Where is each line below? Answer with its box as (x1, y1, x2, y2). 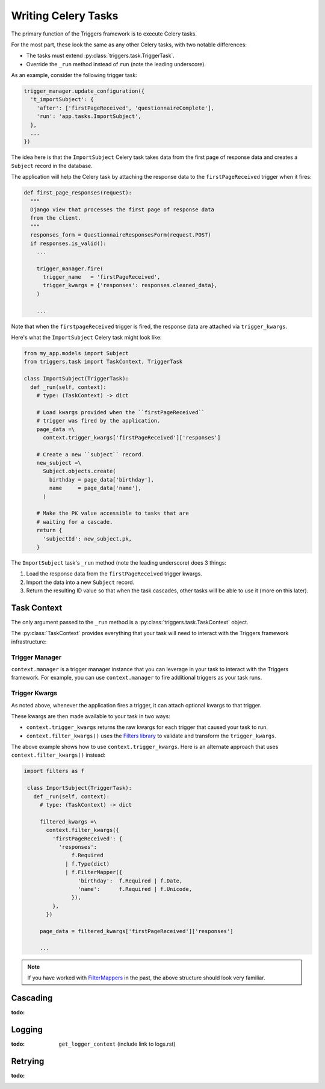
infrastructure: (11, 638, 47, 645)
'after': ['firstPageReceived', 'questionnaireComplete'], (36, 104, 215, 111)
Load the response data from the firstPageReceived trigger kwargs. (26, 570, 202, 577)
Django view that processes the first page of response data (30, 206, 215, 213)
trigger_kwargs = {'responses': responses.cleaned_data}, (43, 282, 218, 289)
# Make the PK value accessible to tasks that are (36, 510, 189, 517)
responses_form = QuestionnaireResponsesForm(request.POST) (30, 232, 211, 238)
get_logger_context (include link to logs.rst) (58, 1040, 176, 1047)
